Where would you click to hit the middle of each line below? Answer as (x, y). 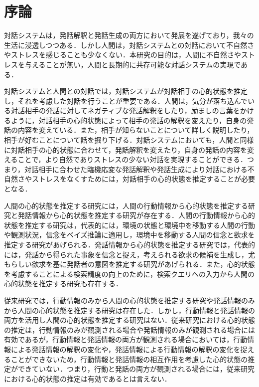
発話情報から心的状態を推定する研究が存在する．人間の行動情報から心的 (136, 215)
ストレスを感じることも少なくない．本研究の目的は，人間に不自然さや (126, 55)
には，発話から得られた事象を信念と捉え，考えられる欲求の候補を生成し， (126, 254)
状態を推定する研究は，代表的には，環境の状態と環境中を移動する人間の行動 (129, 225)
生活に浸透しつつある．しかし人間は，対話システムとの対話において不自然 (126, 45)
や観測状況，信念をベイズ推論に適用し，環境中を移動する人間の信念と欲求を (129, 235)
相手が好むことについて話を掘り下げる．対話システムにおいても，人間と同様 (129, 140)
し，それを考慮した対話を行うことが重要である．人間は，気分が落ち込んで (126, 100)
